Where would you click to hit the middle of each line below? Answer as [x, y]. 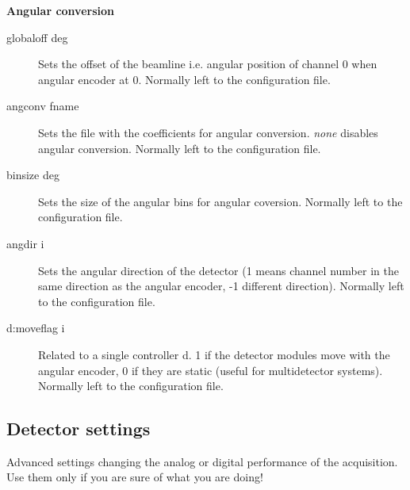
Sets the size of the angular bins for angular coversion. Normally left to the [220, 201]
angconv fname [43, 106]
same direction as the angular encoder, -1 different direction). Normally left [221, 286]
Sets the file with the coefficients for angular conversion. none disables [208, 132]
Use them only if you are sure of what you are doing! [135, 477]
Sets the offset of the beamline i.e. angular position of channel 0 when [208, 64]
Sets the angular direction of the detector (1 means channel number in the [218, 270]
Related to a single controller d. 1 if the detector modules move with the [214, 354]
